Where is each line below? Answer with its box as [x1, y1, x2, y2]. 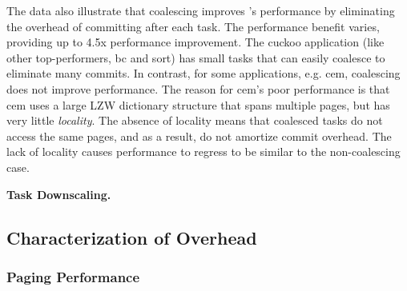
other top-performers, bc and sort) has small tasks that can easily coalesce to [6, 49, 385, 66]
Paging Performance [6, 266, 140, 286]
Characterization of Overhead [6, 225, 257, 249]
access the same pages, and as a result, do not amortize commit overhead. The [6, 127, 392, 144]
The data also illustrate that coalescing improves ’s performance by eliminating [6, 2, 395, 18]
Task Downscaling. [6, 185, 111, 202]
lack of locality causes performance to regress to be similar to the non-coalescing [6, 143, 401, 160]
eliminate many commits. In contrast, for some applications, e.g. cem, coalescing [6, 65, 401, 82]
